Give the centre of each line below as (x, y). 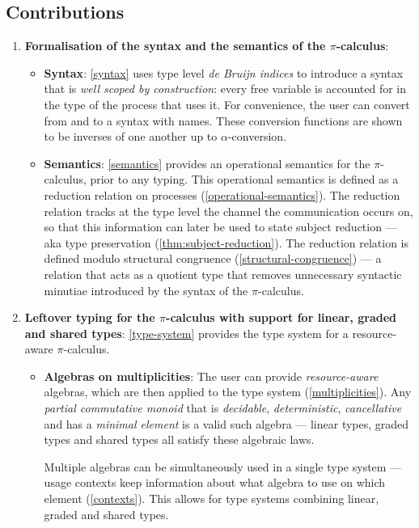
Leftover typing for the (90, 317)
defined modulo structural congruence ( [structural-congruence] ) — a (213, 258)
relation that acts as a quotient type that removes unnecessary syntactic (223, 274)
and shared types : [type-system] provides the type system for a (186, 333)
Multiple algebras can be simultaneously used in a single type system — (223, 466)
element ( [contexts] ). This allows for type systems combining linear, (212, 498)
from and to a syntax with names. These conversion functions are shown (223, 120)
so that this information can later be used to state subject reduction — (220, 227)
